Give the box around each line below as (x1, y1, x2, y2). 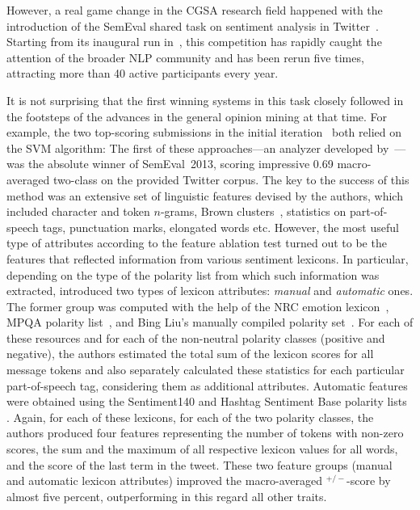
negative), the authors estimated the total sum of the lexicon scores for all (6, 345, 374, 362)
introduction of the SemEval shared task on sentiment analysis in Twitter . (6, 17, 379, 34)
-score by (346, 472, 391, 489)
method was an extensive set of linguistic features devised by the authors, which (6, 187, 403, 204)
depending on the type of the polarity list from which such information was (6, 266, 380, 283)
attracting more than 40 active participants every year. (6, 65, 279, 82)
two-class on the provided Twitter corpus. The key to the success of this (52, 171, 409, 188)
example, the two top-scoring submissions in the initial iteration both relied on (6, 124, 401, 141)
